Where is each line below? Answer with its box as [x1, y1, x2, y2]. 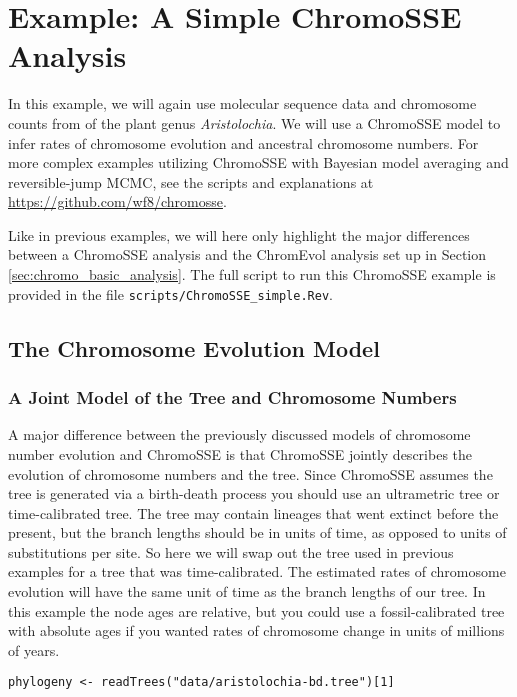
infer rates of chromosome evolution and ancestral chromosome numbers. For [8, 132, 479, 153]
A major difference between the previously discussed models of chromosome [8, 424, 471, 445]
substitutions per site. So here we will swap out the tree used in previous [8, 541, 454, 562]
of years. [8, 639, 60, 660]
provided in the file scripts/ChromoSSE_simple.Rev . [8, 283, 333, 304]
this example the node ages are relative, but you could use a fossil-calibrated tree [8, 600, 505, 621]
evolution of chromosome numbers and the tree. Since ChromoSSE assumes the [8, 463, 493, 484]
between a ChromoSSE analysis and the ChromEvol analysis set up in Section [8, 244, 487, 265]
